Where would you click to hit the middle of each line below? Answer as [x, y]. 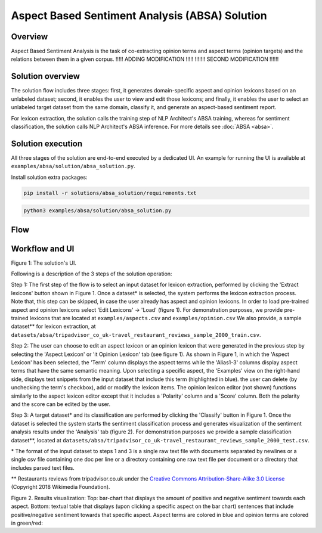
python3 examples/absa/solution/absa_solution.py [97, 211]
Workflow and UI [43, 248]
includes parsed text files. [43, 467]
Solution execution [47, 143]
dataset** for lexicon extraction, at [53, 326]
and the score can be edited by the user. [61, 404]
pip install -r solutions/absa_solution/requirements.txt [110, 193]
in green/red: [27, 523]
